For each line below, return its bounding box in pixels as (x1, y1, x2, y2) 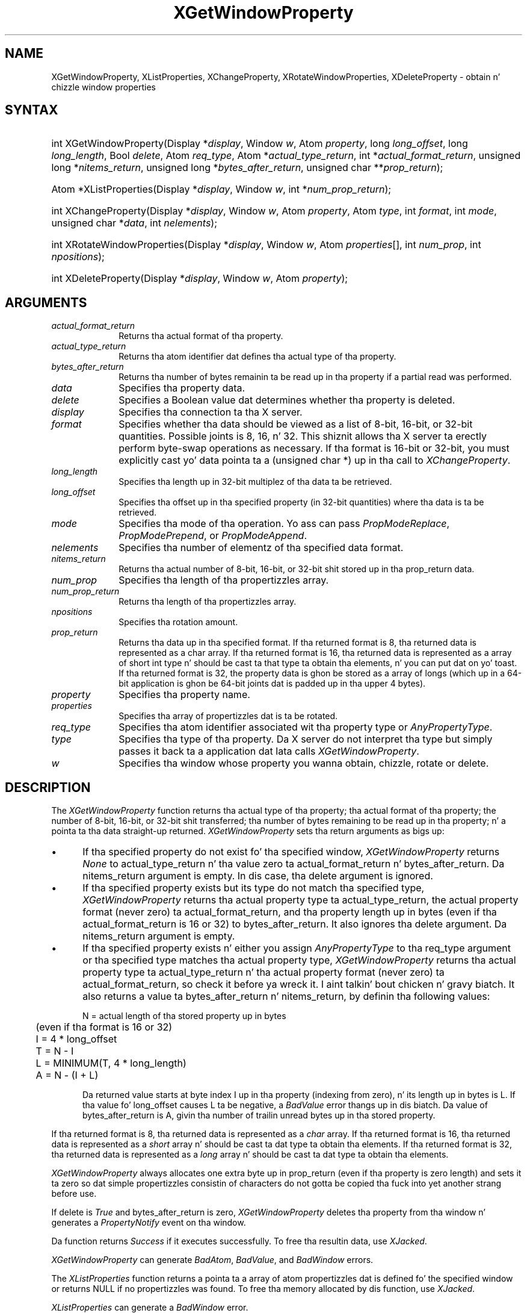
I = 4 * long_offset (35, 1033, 117, 1046)
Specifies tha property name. (119, 688, 250, 701)
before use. (51, 1188, 97, 1199)
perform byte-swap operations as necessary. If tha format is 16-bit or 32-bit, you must (119, 442, 510, 455)
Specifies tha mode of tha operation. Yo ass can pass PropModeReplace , (119, 517, 450, 530)
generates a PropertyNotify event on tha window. (51, 1217, 246, 1228)
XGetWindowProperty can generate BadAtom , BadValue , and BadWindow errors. (51, 1255, 374, 1265)
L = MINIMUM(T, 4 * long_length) (35, 1057, 186, 1070)
